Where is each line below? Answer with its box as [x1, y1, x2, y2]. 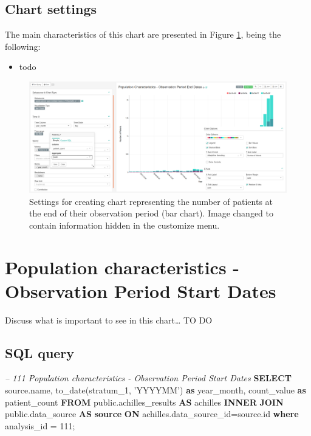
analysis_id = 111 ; [5, 419, 75, 432]
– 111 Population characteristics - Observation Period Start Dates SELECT [5, 372, 292, 384]
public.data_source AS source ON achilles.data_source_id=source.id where [5, 407, 299, 420]
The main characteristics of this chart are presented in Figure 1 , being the [5, 28, 281, 41]
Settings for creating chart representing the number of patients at [29, 195, 273, 207]
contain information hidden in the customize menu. [29, 218, 220, 231]
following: [5, 40, 41, 52]
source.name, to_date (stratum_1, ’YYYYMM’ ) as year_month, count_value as [5, 384, 306, 396]
